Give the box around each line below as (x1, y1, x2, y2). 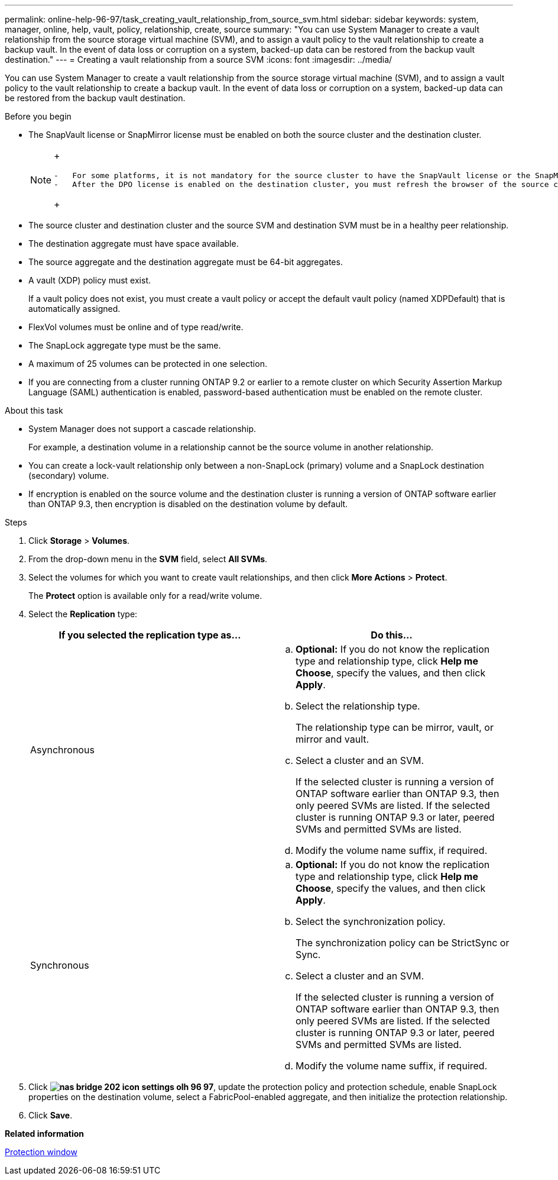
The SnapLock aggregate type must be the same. (28, 340, 221, 350)
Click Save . (28, 1110, 73, 1120)
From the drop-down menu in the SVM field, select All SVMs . (28, 554, 268, 564)
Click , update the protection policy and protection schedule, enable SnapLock (28, 1082, 497, 1092)
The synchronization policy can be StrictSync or (296, 937, 510, 949)
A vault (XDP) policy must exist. (28, 275, 151, 285)
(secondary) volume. (28, 470, 109, 481)
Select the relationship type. (296, 700, 420, 712)
